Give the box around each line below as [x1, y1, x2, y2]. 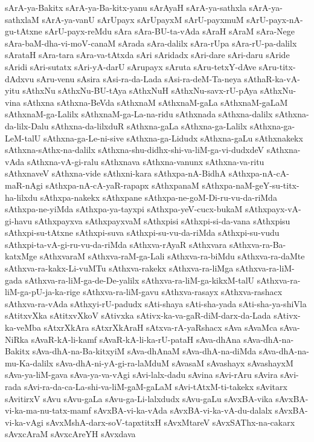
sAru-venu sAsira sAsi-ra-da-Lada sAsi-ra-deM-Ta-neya [36, 72, 242, 85]
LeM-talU [5, 131, 41, 144]
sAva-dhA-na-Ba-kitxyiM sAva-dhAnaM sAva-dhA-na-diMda [32, 345, 257, 357]
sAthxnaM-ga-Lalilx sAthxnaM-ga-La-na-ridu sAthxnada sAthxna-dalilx [5, 108, 273, 120]
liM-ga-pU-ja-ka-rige [5, 285, 80, 298]
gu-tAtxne [5, 25, 42, 37]
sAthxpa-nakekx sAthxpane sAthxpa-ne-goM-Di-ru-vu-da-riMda [40, 190, 277, 203]
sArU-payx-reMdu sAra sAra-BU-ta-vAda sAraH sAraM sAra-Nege [45, 25, 295, 37]
